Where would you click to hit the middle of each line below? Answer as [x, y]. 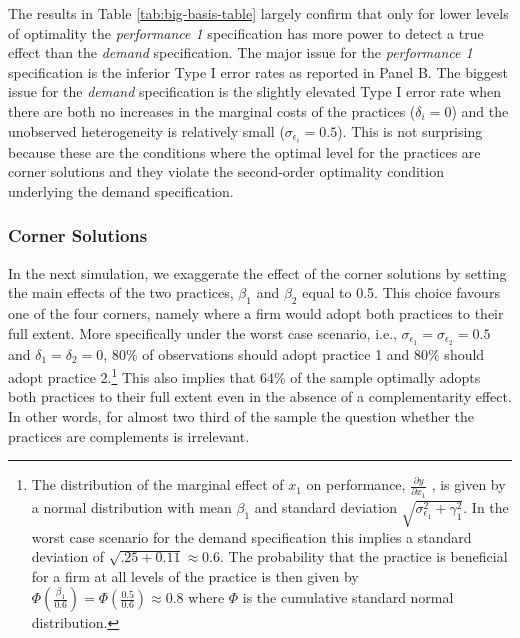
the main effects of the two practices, [121, 292]
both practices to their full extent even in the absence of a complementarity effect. [260, 396]
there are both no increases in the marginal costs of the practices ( [212, 110]
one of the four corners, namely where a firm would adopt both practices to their [256, 313]
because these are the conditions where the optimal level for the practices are [244, 151]
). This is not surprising [410, 130]
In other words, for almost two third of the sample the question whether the [241, 415]
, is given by [468, 484]
